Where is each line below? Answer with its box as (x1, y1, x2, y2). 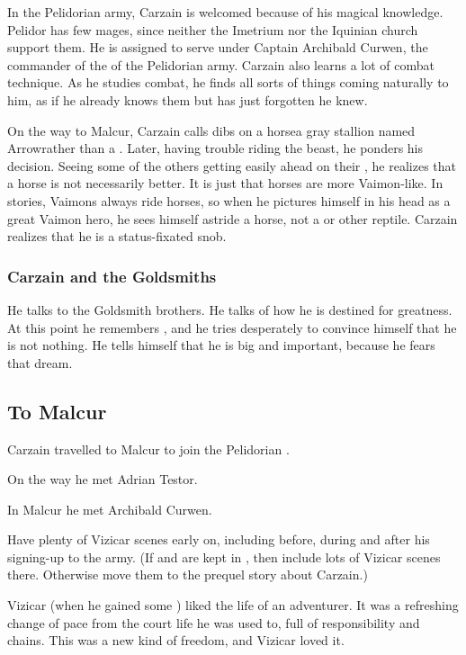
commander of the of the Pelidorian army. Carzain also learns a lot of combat (7, 55, 435, 74)
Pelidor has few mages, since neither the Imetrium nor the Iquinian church (7, 20, 418, 39)
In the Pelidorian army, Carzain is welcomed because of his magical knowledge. (7, 3, 444, 21)
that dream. (7, 353, 73, 372)
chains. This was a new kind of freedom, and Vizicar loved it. (7, 631, 345, 650)
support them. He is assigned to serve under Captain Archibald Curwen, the (7, 38, 428, 57)
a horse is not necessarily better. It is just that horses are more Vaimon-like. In (7, 174, 444, 193)
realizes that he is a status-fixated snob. (7, 227, 227, 246)
